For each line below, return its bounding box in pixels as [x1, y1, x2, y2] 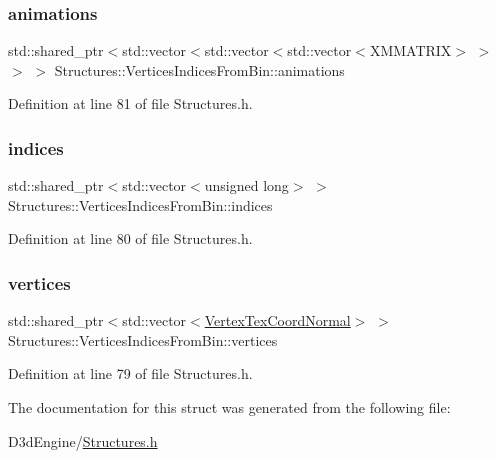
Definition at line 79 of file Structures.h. [8, 363, 253, 384]
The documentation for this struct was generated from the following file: [8, 397, 451, 417]
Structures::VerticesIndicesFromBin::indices [8, 194, 273, 215]
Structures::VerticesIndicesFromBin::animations [54, 59, 345, 80]
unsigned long [204, 175, 289, 196]
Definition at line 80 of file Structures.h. [8, 228, 253, 249]
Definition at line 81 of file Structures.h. [8, 93, 253, 114]
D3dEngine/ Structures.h [8, 430, 158, 451]
